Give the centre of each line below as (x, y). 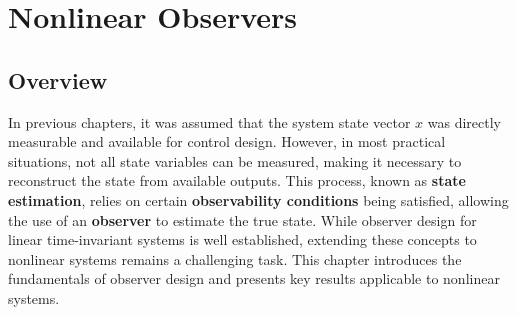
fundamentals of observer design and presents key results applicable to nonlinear (254, 278)
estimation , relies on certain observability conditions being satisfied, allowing (258, 199)
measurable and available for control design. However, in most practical (227, 141)
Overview (58, 79)
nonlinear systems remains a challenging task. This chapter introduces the (235, 258)
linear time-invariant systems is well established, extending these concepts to (242, 239)
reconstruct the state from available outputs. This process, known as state (237, 180)
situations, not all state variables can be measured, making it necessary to (235, 160)
